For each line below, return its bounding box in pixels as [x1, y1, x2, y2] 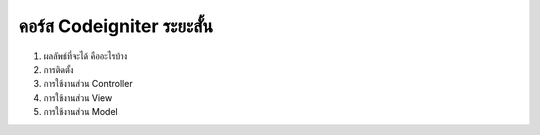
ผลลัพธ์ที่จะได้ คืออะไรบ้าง [43, 50, 128, 62]
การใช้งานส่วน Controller [43, 78, 134, 90]
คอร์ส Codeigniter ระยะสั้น [18, 15, 214, 37]
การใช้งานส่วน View [43, 91, 113, 104]
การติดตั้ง [43, 63, 74, 75]
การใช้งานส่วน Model [43, 106, 119, 118]
